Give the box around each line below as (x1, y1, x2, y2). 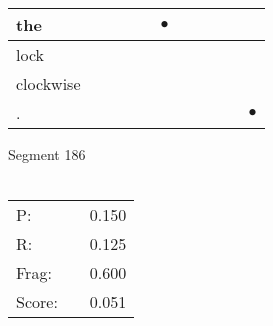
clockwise (16, 72, 81, 95)
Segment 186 (8, 144, 86, 164)
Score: (16, 290, 58, 314)
